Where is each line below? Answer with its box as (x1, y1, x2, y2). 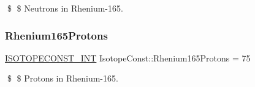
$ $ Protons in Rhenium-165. (7, 72, 118, 85)
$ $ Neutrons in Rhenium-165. (7, 2, 123, 14)
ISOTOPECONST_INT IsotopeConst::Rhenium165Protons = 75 (5, 51, 251, 64)
